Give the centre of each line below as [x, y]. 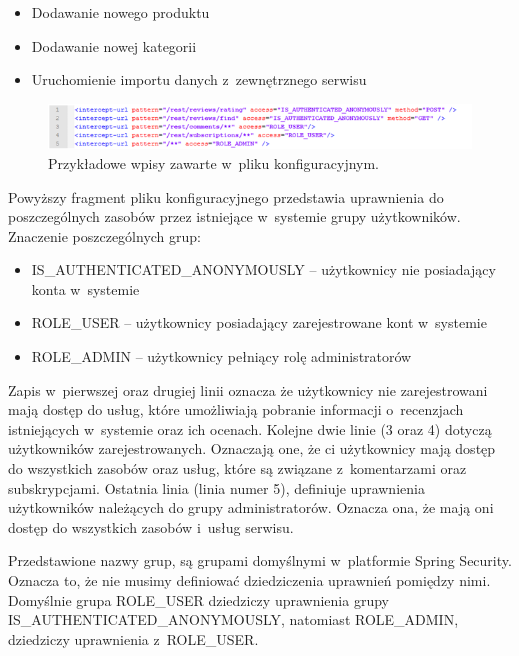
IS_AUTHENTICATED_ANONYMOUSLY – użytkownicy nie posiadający [263, 269]
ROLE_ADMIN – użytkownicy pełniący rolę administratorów [221, 356]
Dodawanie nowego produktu [120, 12]
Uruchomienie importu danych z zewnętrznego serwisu [199, 79]
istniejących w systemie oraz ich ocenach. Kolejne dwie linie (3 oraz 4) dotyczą [250, 428]
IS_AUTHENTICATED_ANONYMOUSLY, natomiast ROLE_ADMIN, [233, 619]
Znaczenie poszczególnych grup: [104, 235]
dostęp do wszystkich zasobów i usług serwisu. [151, 526]
